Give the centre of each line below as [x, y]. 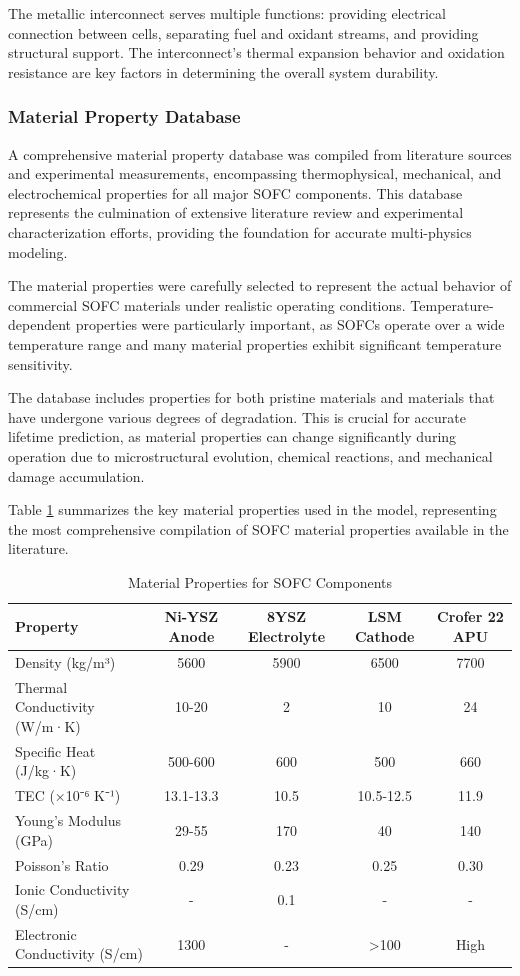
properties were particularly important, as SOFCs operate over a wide [290, 324]
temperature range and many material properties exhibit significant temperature [255, 343]
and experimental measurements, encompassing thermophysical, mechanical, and [255, 173]
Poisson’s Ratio [62, 864]
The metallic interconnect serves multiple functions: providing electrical [227, 13]
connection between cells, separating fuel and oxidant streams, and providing [243, 32]
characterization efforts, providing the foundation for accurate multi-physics [240, 231]
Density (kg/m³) [65, 661]
